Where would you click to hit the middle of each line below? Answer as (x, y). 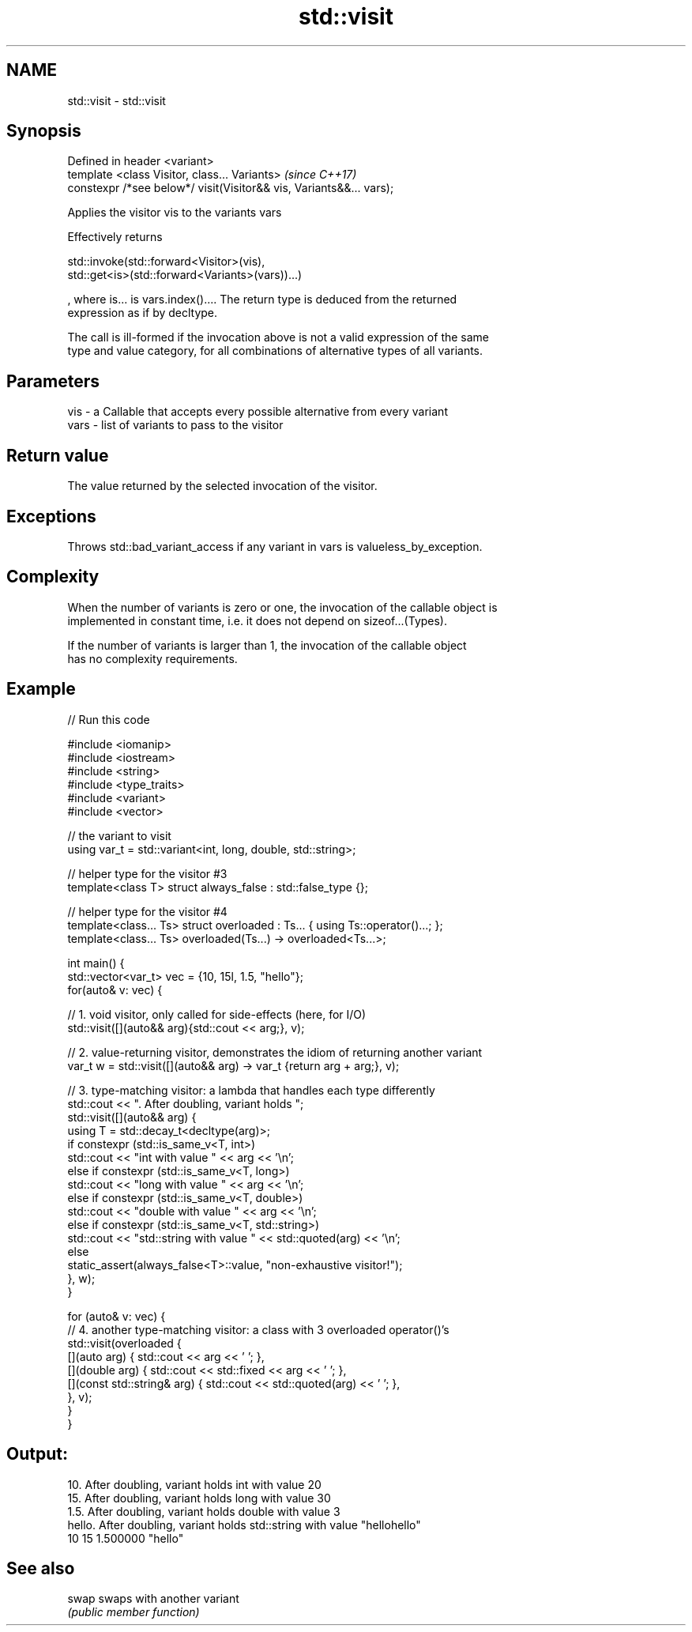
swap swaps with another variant (153, 1599)
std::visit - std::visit (117, 100)
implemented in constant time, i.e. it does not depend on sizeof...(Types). (258, 620)
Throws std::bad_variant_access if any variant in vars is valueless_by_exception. (275, 546)
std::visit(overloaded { (124, 1343)
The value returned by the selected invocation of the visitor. (222, 486)
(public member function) (134, 1612)
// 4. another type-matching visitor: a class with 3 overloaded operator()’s (258, 1329)
